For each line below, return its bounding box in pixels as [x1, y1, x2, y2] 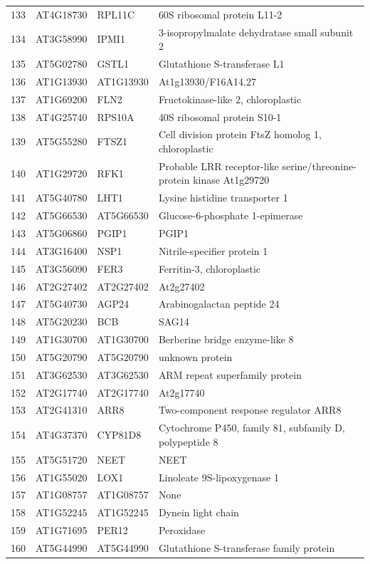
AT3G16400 [36, 243, 88, 258]
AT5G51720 [36, 451, 88, 466]
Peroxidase [158, 523, 206, 538]
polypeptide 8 [158, 434, 218, 449]
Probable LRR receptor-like [158, 158, 279, 173]
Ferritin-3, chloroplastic [158, 261, 261, 276]
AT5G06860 [36, 225, 88, 240]
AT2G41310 [36, 402, 88, 417]
